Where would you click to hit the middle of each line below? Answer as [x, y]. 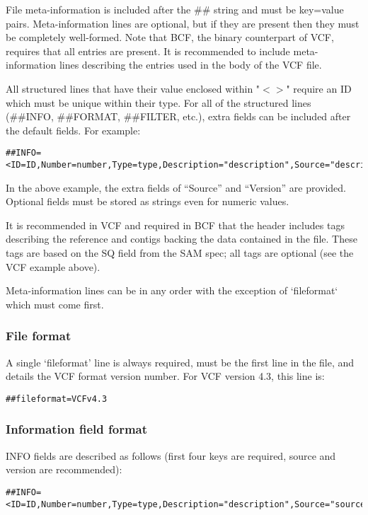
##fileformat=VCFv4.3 [57, 399]
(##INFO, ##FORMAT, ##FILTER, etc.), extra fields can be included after [178, 116]
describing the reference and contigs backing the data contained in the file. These [182, 239]
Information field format [77, 429]
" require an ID [319, 88]
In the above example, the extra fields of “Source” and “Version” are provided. [176, 187]
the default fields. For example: [73, 130]
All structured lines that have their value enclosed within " [133, 88]
